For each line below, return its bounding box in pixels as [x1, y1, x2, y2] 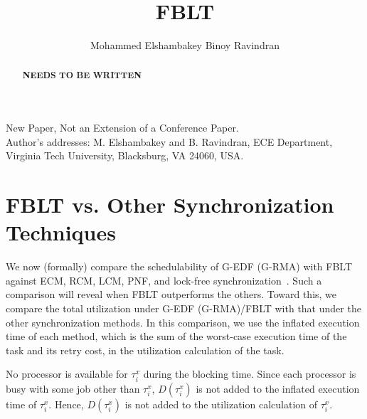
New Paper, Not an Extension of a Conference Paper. [6, 120, 239, 135]
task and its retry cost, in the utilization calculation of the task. [6, 342, 284, 357]
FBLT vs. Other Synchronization [6, 190, 334, 219]
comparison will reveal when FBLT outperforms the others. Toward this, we [6, 287, 337, 302]
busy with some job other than [6, 381, 140, 396]
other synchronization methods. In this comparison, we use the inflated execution [6, 314, 360, 329]
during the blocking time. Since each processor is [143, 366, 356, 381]
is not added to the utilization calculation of [124, 396, 318, 411]
